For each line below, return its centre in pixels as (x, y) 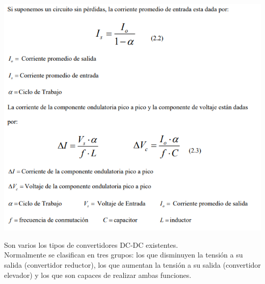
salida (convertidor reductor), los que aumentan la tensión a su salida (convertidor (132, 264)
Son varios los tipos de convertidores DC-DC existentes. (91, 244)
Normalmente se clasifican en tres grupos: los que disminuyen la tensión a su (124, 255)
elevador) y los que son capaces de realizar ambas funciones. (98, 275)
